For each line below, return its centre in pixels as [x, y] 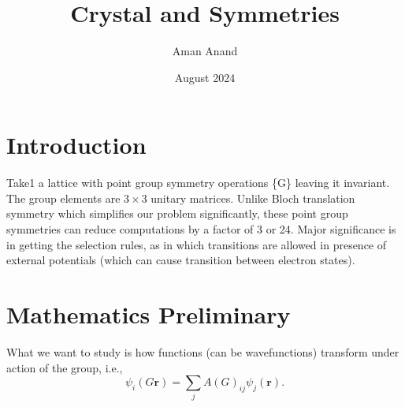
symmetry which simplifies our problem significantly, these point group [177, 213]
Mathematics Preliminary [149, 314]
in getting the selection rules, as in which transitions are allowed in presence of [197, 244]
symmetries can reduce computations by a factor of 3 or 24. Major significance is [201, 229]
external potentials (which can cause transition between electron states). [181, 260]
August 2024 [205, 77]
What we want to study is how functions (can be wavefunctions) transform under [203, 351]
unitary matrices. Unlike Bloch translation [253, 198]
